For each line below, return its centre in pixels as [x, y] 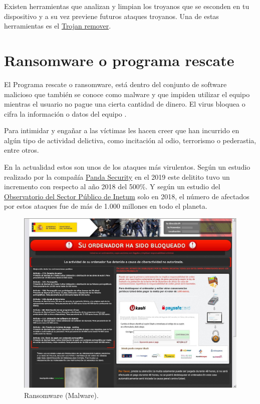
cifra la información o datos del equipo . [65, 113]
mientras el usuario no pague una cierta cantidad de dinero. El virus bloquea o [125, 104]
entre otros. [22, 150]
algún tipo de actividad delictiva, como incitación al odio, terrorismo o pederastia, [130, 140]
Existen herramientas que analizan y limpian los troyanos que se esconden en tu [127, 6]
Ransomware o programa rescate [119, 60]
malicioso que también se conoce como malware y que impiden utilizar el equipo [127, 94]
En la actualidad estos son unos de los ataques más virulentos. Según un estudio [127, 167]
